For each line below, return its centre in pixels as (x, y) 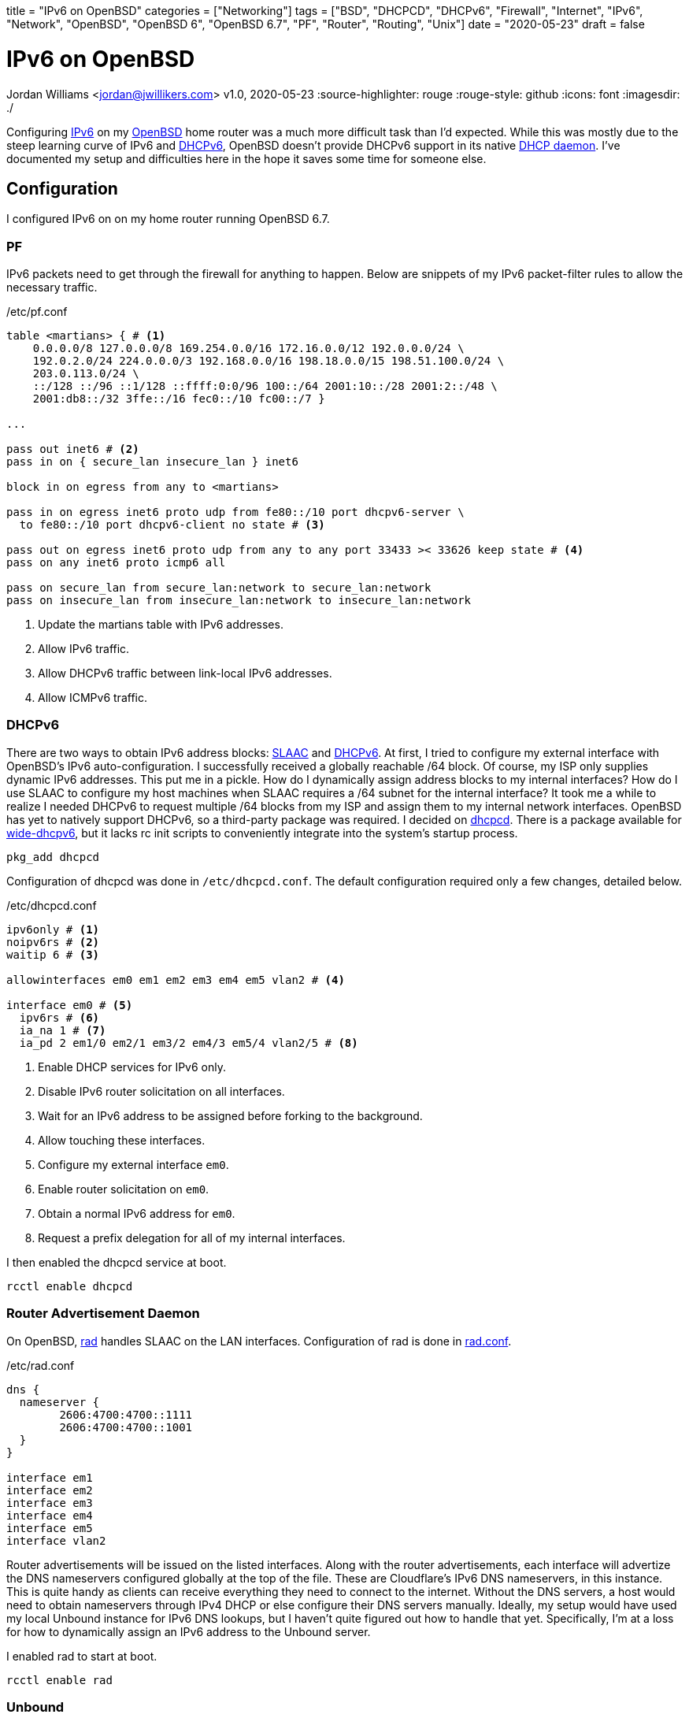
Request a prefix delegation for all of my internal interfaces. (192, 1237)
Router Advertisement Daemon (103, 1314)
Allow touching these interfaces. (122, 1140)
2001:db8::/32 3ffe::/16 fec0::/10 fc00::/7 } (179, 399)
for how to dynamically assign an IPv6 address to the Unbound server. (189, 1631)
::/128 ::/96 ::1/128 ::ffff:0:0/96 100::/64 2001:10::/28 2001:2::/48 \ (265, 386)
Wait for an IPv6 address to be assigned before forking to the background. (230, 1115)
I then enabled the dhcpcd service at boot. (117, 1262)
